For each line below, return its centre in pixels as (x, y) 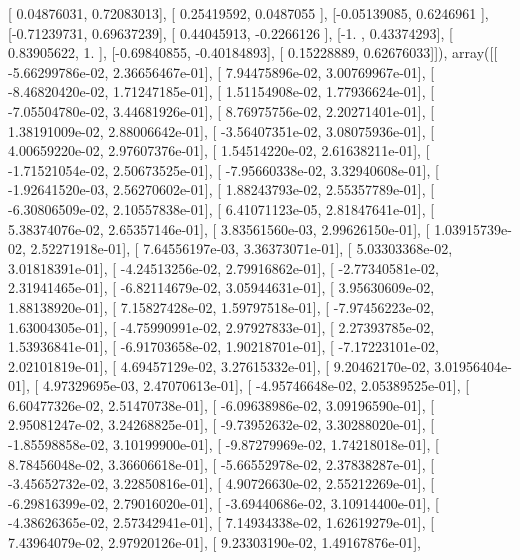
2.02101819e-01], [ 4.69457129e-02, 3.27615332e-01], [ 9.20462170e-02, (219, 365)
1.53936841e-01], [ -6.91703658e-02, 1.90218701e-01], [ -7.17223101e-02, (223, 346)
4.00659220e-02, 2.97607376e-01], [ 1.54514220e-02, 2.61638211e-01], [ (219, 150)
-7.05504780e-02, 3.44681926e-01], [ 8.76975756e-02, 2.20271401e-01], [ (221, 110)
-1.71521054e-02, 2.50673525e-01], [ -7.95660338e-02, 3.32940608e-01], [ (223, 169)
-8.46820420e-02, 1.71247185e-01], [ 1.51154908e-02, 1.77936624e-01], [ (221, 91)
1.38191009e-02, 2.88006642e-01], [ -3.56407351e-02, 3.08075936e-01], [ (221, 130)
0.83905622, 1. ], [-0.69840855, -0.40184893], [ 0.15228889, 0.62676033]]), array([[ (253, 52)
